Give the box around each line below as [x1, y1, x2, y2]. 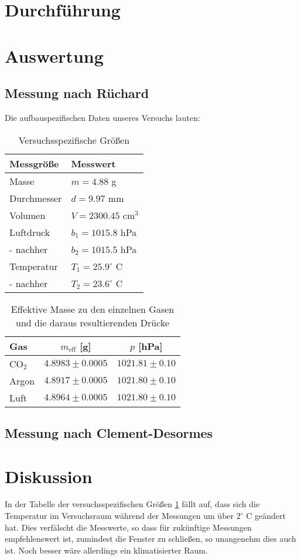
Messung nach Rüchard [5, 84, 149, 102]
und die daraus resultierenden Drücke [16, 315, 169, 329]
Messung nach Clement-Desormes [5, 423, 213, 441]
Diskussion [5, 464, 93, 488]
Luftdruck [9, 225, 50, 239]
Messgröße [9, 156, 59, 170]
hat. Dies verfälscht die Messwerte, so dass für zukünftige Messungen [5, 521, 252, 533]
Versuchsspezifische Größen [18, 133, 130, 147]
